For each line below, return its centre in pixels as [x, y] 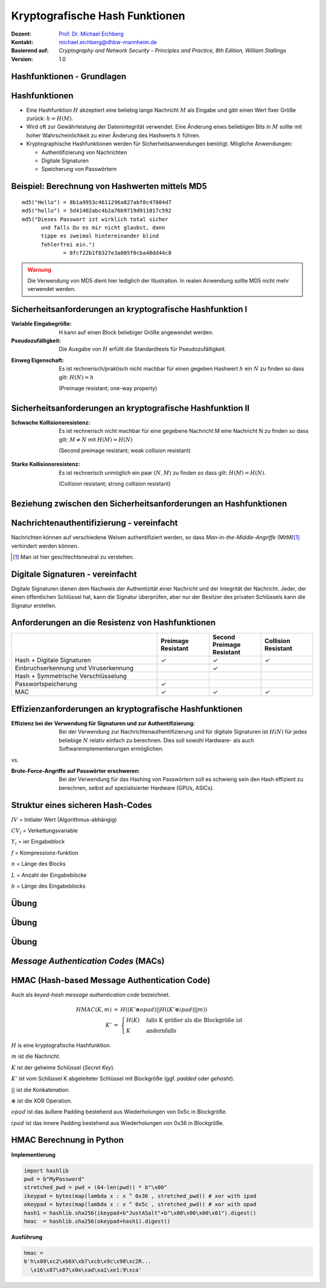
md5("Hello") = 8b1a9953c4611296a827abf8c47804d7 [97, 202]
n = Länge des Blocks [38, 864]
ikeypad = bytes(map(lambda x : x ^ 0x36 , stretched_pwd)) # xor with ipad [140, 1196]
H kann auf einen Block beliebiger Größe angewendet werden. [136, 332]
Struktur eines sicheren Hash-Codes [81, 805]
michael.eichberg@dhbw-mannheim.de [108, 42]
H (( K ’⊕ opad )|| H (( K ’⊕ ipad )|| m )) [164, 1010]
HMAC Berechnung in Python [67, 1140]
